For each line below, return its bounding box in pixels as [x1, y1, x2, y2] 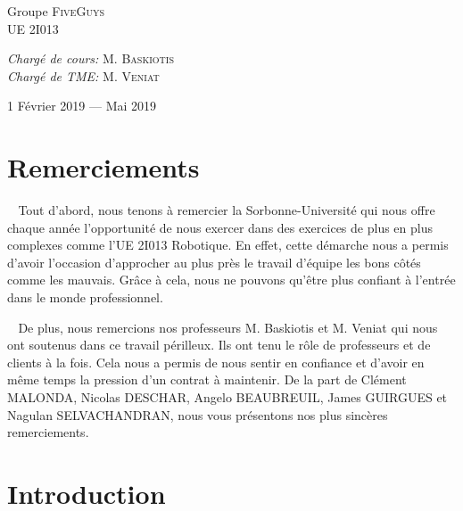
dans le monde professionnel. [7, 288, 163, 307]
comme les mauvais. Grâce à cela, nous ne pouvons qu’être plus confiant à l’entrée [7, 270, 456, 289]
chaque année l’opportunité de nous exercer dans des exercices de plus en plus [7, 218, 433, 236]
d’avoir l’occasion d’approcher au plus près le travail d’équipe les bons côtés [7, 252, 421, 271]
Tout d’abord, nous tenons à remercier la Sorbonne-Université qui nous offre [18, 201, 435, 219]
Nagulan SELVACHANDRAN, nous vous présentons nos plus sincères [7, 405, 388, 424]
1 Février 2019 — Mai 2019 [7, 96, 157, 115]
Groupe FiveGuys [7, 2, 104, 20]
